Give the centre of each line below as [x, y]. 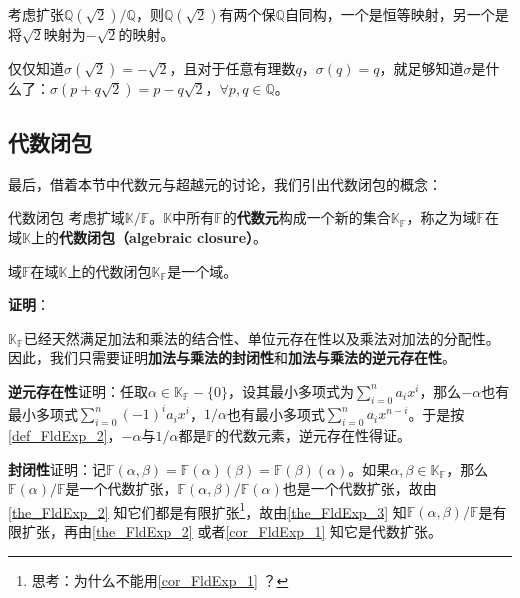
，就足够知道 [421, 67]
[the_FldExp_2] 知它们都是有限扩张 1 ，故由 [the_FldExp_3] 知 [207, 510]
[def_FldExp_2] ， [65, 435]
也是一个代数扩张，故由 [359, 488]
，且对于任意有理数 [232, 67]
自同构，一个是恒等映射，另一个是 [396, 14]
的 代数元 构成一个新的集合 [306, 217]
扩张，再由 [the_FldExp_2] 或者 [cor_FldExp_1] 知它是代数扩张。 [232, 531]
